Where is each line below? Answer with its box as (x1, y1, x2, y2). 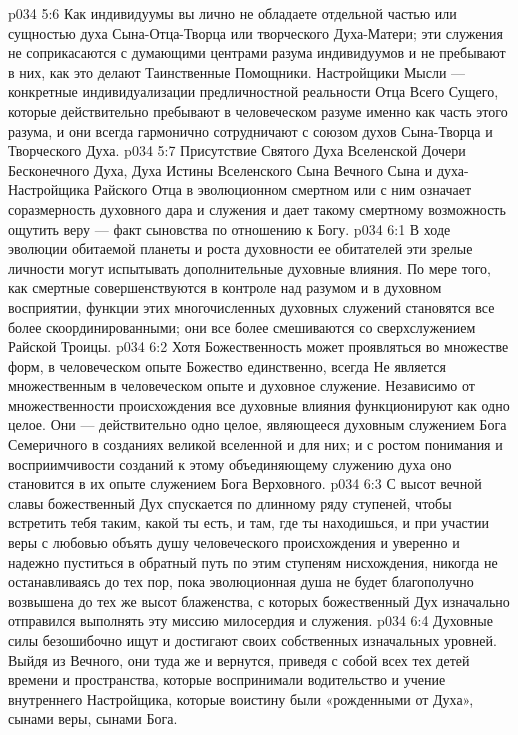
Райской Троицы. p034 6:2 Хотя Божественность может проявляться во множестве (8, 336, 509, 357)
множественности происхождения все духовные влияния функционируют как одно (8, 394, 510, 415)
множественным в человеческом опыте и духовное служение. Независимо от (8, 375, 475, 396)
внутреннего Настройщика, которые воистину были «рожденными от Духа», (8, 688, 474, 709)
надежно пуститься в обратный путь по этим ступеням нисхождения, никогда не (8, 551, 498, 572)
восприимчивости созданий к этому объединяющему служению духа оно (8, 453, 452, 474)
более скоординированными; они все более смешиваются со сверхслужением (8, 316, 476, 337)
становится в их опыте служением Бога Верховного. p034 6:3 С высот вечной (8, 473, 482, 494)
